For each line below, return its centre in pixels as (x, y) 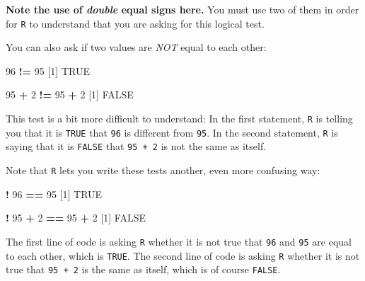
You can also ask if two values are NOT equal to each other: (136, 47)
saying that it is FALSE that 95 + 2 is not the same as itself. (136, 146)
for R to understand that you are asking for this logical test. (135, 23)
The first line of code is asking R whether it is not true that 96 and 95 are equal (179, 241)
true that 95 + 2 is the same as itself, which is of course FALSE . (143, 269)
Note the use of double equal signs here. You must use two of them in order (182, 9)
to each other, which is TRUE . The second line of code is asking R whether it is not (183, 255)
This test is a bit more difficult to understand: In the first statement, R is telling (179, 119)
